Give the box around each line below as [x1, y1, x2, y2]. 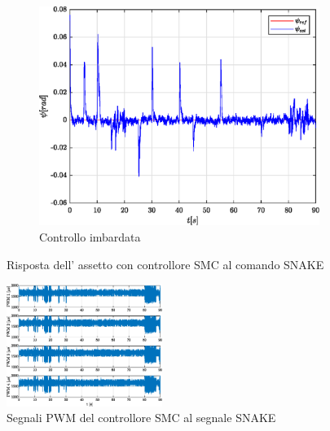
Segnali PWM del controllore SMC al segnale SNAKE [7, 409, 276, 426]
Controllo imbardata [39, 229, 141, 246]
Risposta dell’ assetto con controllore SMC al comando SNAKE [7, 255, 324, 272]
